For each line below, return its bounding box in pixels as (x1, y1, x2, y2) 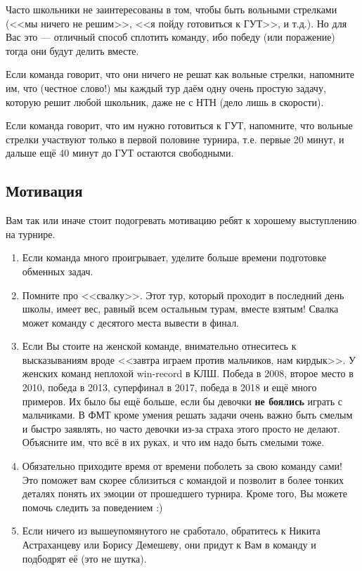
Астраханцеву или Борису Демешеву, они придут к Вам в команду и (22, 537, 316, 552)
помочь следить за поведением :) (22, 499, 163, 514)
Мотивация (6, 180, 83, 202)
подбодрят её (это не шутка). (22, 551, 147, 565)
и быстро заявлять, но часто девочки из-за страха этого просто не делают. (22, 421, 340, 435)
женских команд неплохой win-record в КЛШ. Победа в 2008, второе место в (22, 366, 354, 381)
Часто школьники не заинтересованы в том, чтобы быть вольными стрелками (6, 2, 337, 16)
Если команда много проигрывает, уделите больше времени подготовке (22, 250, 327, 265)
